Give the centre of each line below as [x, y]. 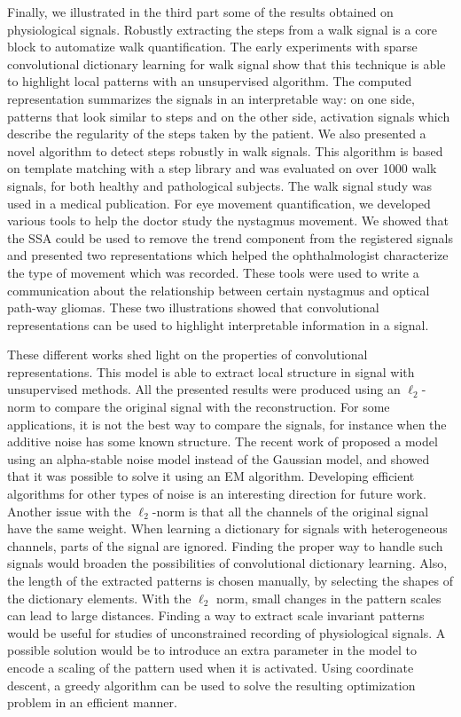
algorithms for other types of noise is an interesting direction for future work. [217, 494]
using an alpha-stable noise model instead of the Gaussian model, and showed [219, 458]
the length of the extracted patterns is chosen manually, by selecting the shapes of [230, 580]
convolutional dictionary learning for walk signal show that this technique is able [227, 63]
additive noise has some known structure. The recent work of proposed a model [223, 441]
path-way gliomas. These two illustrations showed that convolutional [193, 307]
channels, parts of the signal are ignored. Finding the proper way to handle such [225, 545]
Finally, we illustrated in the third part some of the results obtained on [200, 12]
